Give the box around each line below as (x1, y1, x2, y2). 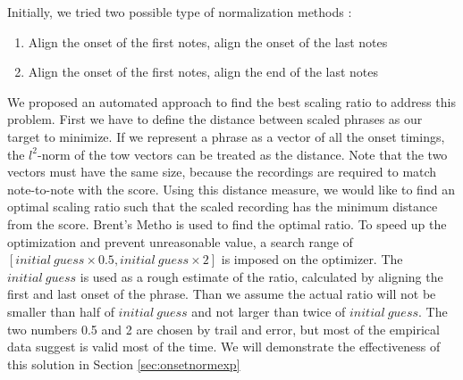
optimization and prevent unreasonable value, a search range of (7, 232, 353, 251)
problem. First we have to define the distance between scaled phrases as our (7, 110, 423, 128)
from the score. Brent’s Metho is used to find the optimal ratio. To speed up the (7, 214, 447, 233)
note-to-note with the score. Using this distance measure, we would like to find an (7, 179, 455, 198)
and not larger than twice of (191, 302, 346, 320)
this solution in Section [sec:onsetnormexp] (7, 354, 240, 373)
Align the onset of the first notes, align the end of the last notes (28, 62, 379, 81)
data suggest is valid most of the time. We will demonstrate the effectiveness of (7, 337, 441, 356)
